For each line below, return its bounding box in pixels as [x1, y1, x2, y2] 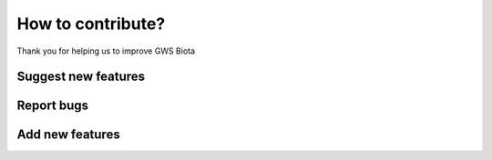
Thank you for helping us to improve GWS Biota [16, 45, 196, 56]
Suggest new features [16, 69, 146, 85]
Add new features [16, 127, 120, 143]
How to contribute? [16, 14, 166, 34]
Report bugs [16, 98, 89, 114]
